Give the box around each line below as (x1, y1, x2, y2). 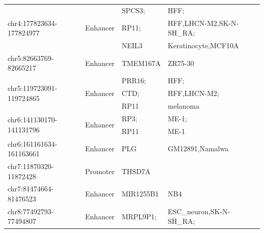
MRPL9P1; (121, 211, 157, 221)
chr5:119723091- (8, 83, 57, 93)
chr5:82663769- (8, 52, 54, 63)
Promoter (85, 165, 115, 176)
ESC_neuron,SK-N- (168, 206, 230, 216)
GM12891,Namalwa (168, 143, 228, 154)
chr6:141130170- (8, 114, 57, 125)
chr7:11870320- (8, 160, 54, 171)
